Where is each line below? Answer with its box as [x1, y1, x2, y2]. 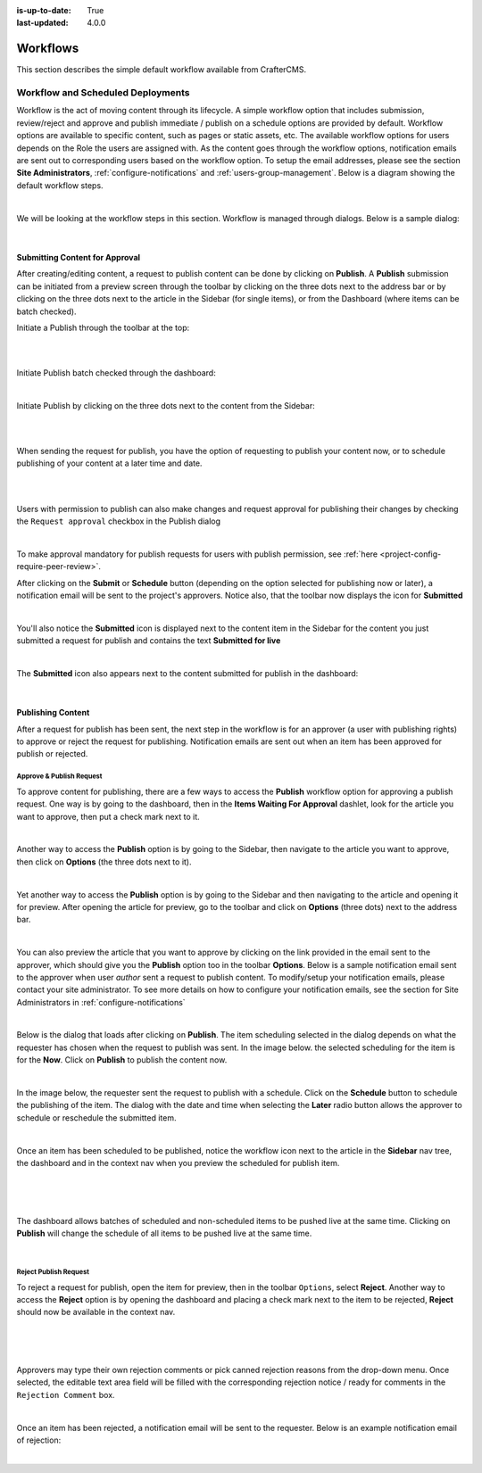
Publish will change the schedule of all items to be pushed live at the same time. [16, 1228, 312, 1238]
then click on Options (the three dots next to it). [16, 856, 192, 867]
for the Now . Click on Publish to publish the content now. [16, 1055, 228, 1065]
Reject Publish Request [16, 1268, 89, 1277]
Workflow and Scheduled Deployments [16, 87, 190, 99]
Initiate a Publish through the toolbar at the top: [16, 322, 190, 333]
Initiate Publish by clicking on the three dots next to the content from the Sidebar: [16, 400, 316, 410]
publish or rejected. [16, 749, 88, 759]
